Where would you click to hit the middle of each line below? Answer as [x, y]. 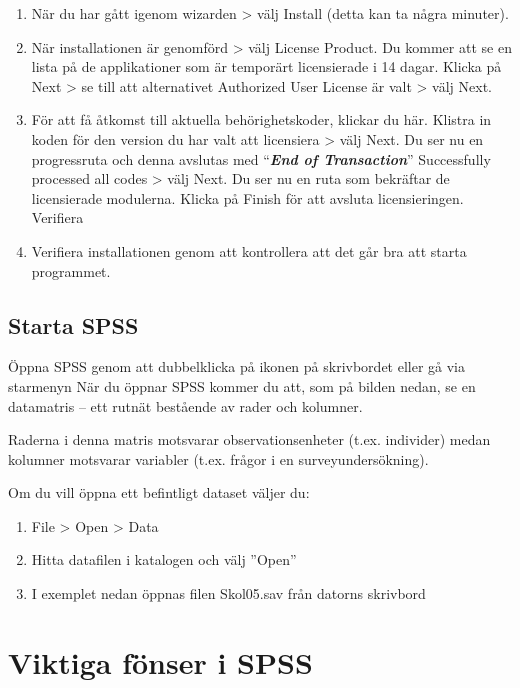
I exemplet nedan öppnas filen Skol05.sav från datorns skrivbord [228, 593]
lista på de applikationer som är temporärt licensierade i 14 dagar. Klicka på [266, 66]
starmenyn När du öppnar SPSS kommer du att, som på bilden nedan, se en [242, 385]
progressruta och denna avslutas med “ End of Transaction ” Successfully [261, 158]
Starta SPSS [73, 324]
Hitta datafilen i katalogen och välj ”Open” [164, 559]
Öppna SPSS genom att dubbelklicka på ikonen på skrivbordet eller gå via [237, 366]
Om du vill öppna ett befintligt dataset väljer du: [159, 492]
